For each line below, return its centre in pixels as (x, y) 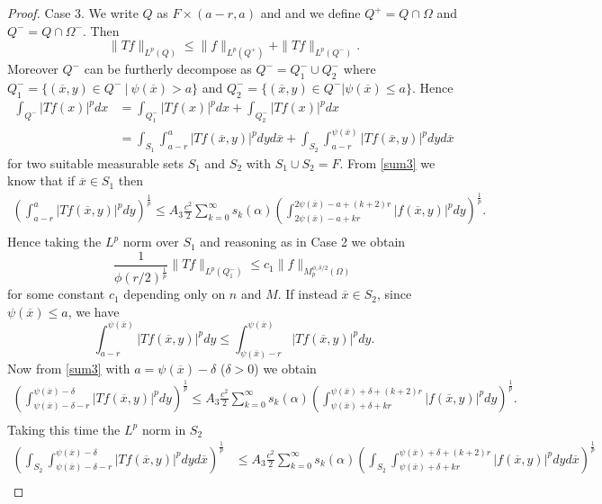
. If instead (307, 294)
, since (395, 294)
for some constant (56, 294)
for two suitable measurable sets (95, 162)
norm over (151, 242)
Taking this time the (64, 429)
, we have (94, 311)
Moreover (33, 69)
